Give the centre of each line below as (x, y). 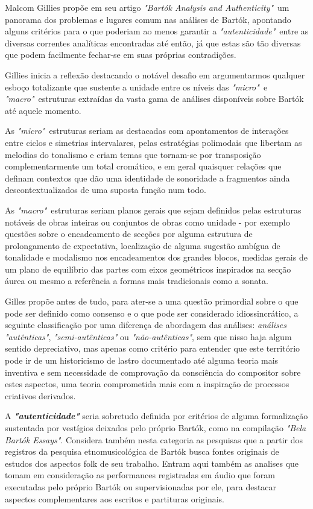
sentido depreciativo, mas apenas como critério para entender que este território (153, 348)
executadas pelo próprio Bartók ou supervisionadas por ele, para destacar (141, 486)
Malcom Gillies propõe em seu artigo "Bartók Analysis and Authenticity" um (147, 7)
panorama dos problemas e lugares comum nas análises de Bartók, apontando (148, 19)
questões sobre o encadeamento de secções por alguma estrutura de (129, 234)
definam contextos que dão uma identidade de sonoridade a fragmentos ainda (147, 178)
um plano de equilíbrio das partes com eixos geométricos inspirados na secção (148, 269)
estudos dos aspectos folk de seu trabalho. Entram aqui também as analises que (152, 463)
